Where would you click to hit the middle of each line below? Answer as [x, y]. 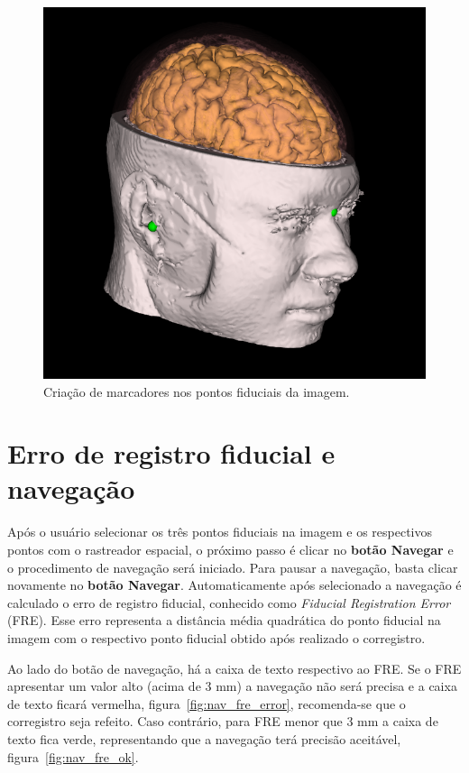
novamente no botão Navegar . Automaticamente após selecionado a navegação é [234, 585]
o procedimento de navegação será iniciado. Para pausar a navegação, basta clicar [233, 567]
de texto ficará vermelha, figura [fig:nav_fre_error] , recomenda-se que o [207, 703]
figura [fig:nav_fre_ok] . [73, 756]
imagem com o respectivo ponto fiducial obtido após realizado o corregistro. [216, 637]
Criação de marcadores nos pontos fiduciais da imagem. [197, 391]
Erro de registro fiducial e [171, 453]
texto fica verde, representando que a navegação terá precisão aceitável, [204, 738]
